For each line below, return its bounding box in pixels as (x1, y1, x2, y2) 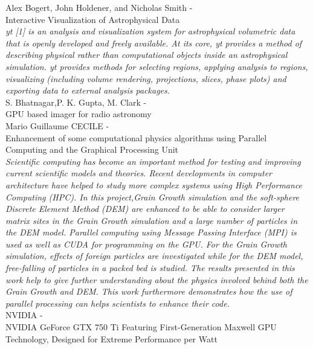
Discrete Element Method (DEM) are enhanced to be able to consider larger (5, 202, 285, 215)
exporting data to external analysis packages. (5, 84, 170, 97)
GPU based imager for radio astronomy (5, 107, 152, 120)
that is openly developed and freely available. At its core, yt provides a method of (5, 36, 302, 49)
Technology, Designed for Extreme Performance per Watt (5, 332, 218, 345)
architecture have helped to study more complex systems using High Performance (5, 178, 303, 191)
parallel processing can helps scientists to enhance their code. (5, 296, 230, 309)
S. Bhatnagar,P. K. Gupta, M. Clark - (5, 95, 147, 108)
